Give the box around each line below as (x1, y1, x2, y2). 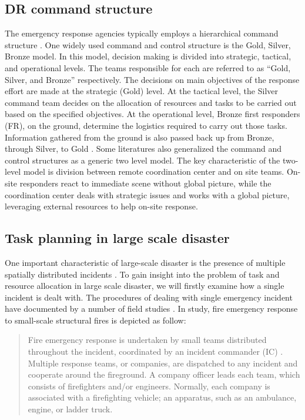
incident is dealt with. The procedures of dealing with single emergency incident (5, 291, 293, 303)
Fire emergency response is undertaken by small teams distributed (28, 334, 267, 346)
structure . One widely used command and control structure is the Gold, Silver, (5, 38, 291, 51)
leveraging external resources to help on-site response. (5, 200, 198, 212)
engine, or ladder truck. (28, 403, 113, 415)
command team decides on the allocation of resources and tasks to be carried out (5, 96, 297, 108)
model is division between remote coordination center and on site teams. (23, 165, 284, 178)
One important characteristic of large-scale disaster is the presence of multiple (5, 256, 286, 268)
